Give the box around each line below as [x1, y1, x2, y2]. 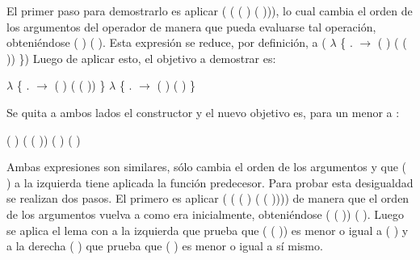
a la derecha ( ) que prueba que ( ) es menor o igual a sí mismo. [6, 237, 323, 254]
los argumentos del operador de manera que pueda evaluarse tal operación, [6, 18, 376, 35]
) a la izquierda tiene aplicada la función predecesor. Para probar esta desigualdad [6, 174, 414, 191]
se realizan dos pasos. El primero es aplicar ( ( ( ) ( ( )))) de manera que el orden [6, 190, 409, 207]
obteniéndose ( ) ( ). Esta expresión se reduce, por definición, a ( [6, 34, 326, 51]
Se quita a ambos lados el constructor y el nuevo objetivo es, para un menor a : [6, 103, 400, 120]
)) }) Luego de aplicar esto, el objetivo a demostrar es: [6, 49, 276, 66]
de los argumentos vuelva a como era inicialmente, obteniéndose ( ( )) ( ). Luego [6, 205, 405, 222]
